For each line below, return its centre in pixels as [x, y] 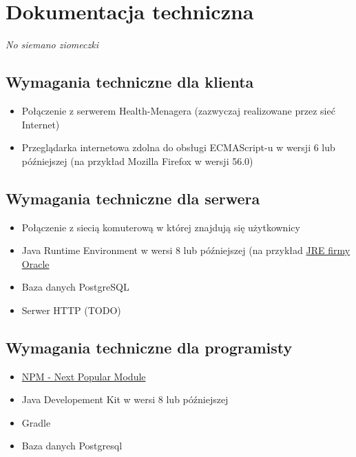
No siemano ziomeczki [52, 45]
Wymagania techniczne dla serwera [133, 198]
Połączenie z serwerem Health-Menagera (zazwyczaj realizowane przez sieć [178, 110]
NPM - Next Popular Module [84, 376]
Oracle [35, 263]
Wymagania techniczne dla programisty [149, 347]
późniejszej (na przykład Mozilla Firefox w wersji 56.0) [137, 161]
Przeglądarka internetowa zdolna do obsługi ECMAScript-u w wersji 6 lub [178, 147]
